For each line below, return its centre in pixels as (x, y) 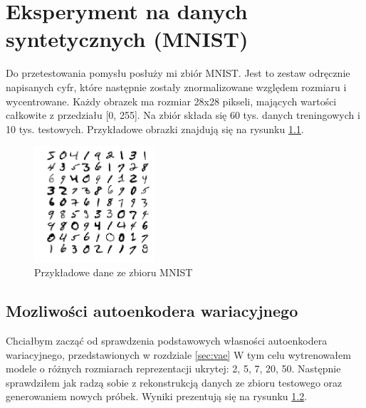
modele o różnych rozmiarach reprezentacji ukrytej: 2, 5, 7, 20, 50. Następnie (173, 368)
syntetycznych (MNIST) (127, 39)
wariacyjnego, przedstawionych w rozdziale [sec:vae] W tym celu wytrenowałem (178, 354)
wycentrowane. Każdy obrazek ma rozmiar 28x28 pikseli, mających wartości (171, 101)
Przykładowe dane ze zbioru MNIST (114, 272)
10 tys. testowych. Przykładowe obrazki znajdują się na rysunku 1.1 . (155, 129)
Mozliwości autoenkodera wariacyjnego (152, 311)
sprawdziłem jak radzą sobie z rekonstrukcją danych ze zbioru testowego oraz (174, 382)
